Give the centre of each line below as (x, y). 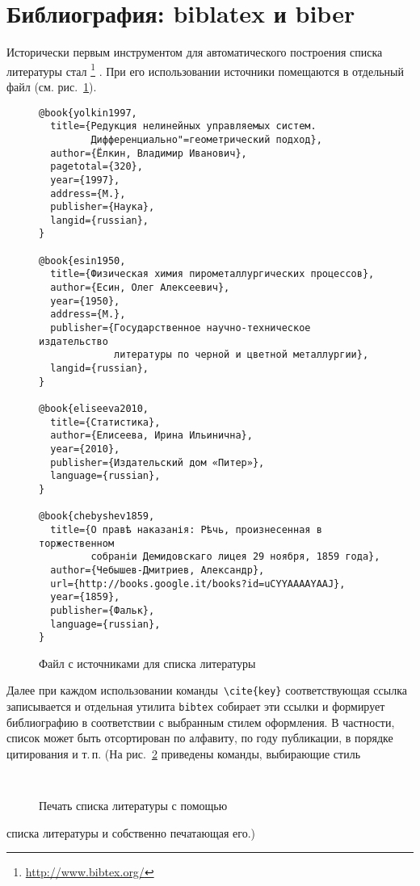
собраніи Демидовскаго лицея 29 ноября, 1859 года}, (235, 557)
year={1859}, (85, 597)
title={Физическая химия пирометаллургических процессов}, (212, 274)
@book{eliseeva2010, (94, 409)
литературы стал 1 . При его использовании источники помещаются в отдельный (205, 69)
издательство (73, 341)
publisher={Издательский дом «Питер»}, (157, 462)
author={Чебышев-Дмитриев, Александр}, (157, 570)
